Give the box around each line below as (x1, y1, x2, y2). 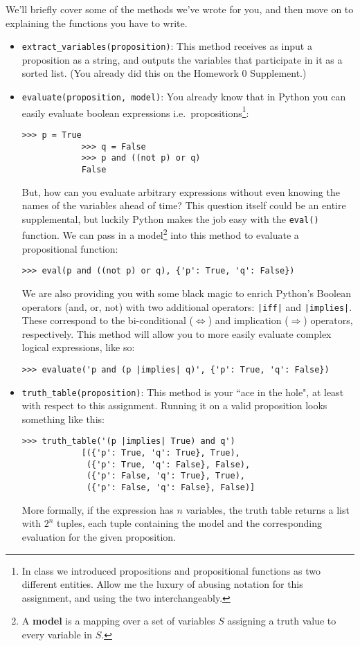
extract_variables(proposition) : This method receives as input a (21, 39, 312, 53)
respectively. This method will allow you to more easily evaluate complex (21, 326, 332, 341)
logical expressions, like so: (21, 340, 135, 355)
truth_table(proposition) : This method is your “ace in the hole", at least (21, 384, 344, 399)
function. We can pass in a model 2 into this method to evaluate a (21, 226, 299, 242)
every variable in (21, 627, 92, 641)
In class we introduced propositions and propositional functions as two (21, 563, 321, 577)
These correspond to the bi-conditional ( (21, 313, 193, 328)
